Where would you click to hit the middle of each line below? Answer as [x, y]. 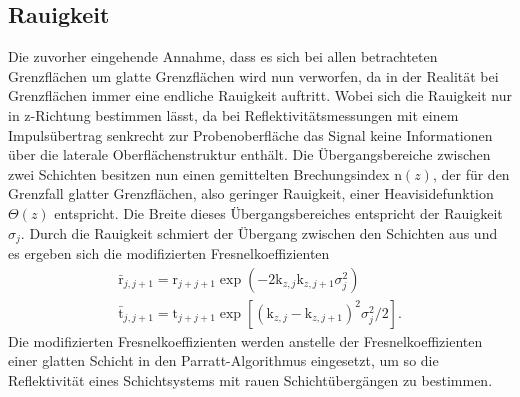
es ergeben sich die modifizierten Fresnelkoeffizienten [169, 253]
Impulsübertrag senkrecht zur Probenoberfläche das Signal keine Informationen [250, 134]
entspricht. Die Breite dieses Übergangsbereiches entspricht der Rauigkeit [278, 212]
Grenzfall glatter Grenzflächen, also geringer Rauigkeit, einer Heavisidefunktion [251, 193]
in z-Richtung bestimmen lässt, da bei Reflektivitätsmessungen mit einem [233, 114]
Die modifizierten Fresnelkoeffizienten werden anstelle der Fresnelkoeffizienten [245, 340]
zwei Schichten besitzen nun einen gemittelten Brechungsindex [199, 173]
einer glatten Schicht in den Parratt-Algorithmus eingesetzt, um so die [223, 360]
